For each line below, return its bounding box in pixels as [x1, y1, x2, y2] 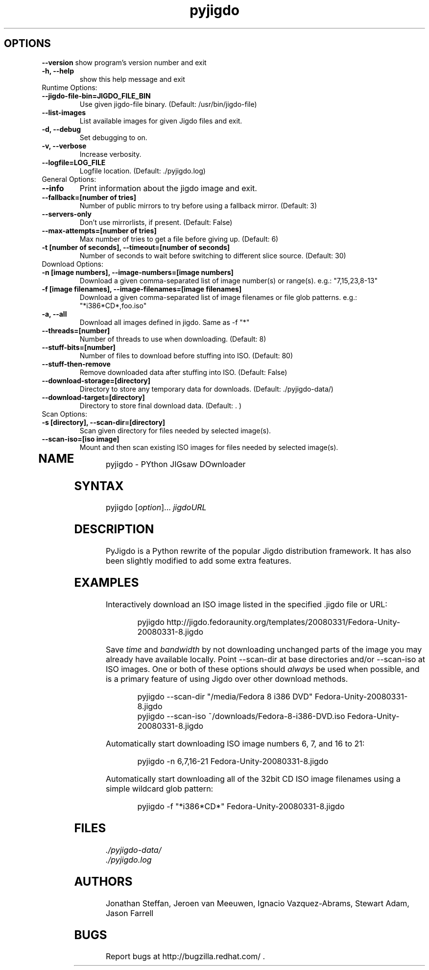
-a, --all [42, 309, 67, 318]
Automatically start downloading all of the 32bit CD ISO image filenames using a [105, 774, 401, 784]
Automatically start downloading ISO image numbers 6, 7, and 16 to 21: [105, 739, 365, 749]
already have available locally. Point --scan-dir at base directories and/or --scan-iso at [105, 654, 425, 665]
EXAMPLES [74, 575, 139, 590]
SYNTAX [74, 478, 124, 493]
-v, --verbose [42, 141, 87, 150]
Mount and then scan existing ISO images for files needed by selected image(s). [79, 443, 338, 451]
